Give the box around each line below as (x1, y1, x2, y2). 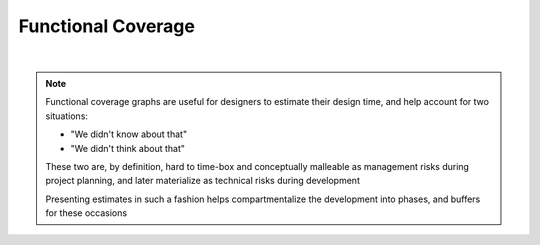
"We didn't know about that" (70, 128, 188, 140)
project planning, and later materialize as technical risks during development (45, 175, 360, 187)
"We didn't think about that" (70, 142, 185, 154)
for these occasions (45, 207, 128, 219)
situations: (45, 110, 89, 122)
